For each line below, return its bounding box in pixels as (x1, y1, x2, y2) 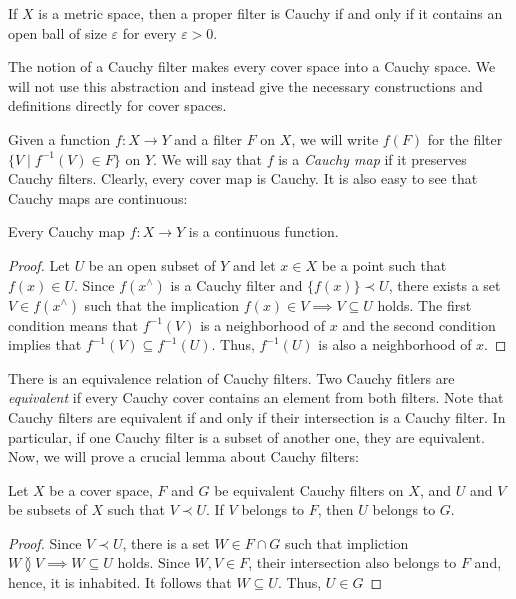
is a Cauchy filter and (170, 274, 303, 295)
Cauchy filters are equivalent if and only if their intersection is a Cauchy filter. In (8, 406, 506, 427)
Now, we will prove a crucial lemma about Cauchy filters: (8, 446, 359, 467)
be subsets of (8, 499, 87, 520)
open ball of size (8, 22, 107, 43)
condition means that (8, 314, 138, 335)
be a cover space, (49, 479, 153, 500)
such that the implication (84, 294, 240, 315)
